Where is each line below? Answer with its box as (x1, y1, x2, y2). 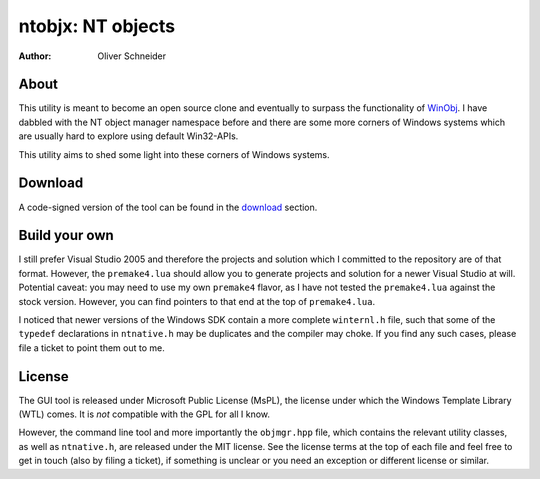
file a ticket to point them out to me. (18, 341, 165, 354)
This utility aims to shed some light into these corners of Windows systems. (18, 148, 330, 160)
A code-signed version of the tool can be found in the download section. (18, 201, 318, 213)
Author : (18, 50, 52, 62)
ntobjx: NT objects (18, 15, 176, 37)
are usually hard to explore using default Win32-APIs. (18, 130, 239, 142)
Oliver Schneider (97, 50, 167, 62)
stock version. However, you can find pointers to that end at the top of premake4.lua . (18, 295, 376, 307)
